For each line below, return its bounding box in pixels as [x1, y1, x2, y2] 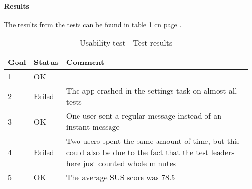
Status [33, 56, 59, 68]
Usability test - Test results [79, 37, 173, 48]
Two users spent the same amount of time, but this [66, 135, 240, 147]
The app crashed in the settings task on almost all [66, 85, 237, 96]
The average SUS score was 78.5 [66, 172, 175, 183]
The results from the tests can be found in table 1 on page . [4, 19, 182, 29]
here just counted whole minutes [66, 157, 176, 169]
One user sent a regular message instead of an [66, 110, 222, 122]
